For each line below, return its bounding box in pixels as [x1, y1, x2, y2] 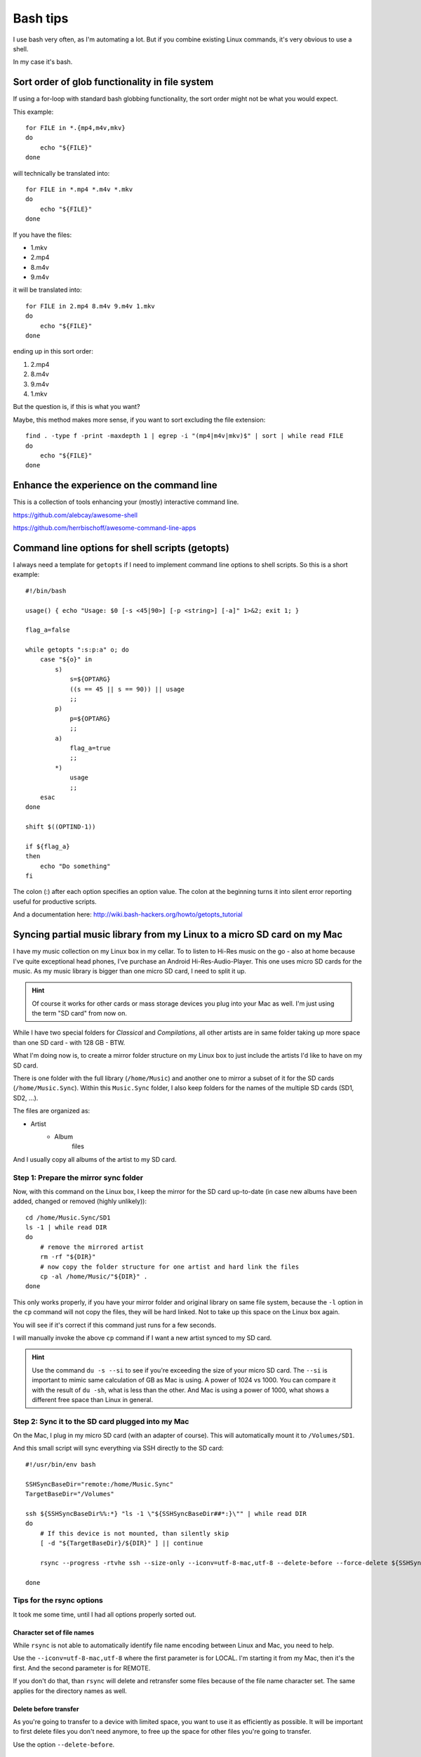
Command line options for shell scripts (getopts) [13, 542, 229, 554]
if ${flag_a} [25, 842, 70, 850]
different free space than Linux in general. [32, 1395, 154, 1403]
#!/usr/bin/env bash [25, 1460, 96, 1468]
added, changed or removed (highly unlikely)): [13, 1197, 147, 1205]
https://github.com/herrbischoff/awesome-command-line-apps [13, 524, 196, 532]
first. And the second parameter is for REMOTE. [13, 1664, 151, 1672]
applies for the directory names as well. [13, 1687, 128, 1695]
